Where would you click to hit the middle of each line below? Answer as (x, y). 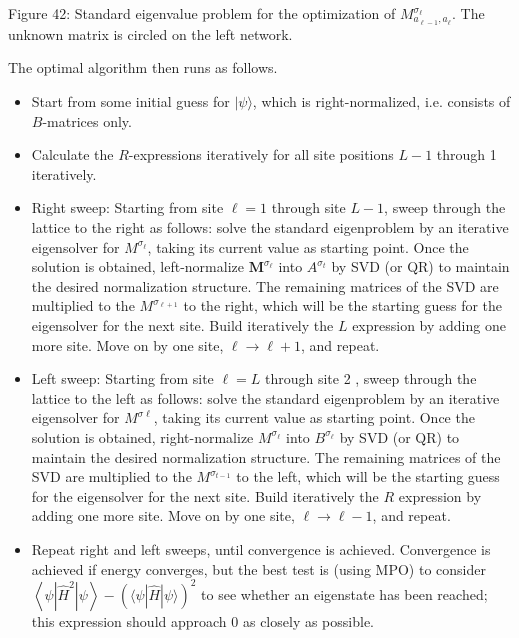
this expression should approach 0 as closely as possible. (202, 620)
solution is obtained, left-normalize (137, 266)
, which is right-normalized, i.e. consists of (381, 101)
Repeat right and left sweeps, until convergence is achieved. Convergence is (261, 548)
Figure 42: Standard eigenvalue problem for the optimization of (202, 13)
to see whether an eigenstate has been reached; (344, 593)
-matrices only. (87, 120)
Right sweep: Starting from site (127, 207)
